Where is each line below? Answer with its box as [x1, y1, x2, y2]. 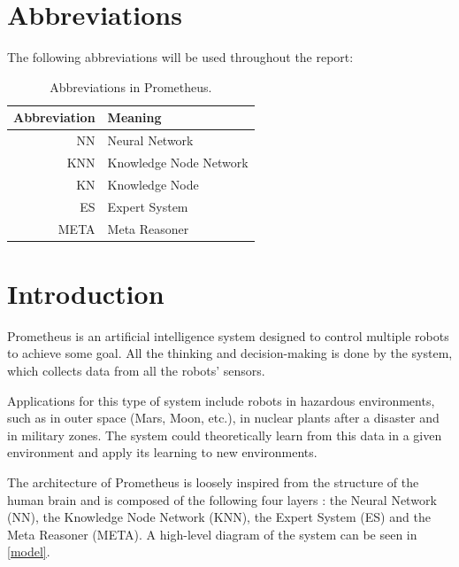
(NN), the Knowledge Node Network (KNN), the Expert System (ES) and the [7, 508, 431, 526]
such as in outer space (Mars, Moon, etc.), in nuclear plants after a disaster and [7, 408, 440, 427]
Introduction [7, 275, 164, 311]
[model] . [7, 542, 50, 561]
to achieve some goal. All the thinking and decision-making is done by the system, [7, 344, 453, 362]
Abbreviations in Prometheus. [50, 77, 212, 96]
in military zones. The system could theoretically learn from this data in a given [7, 425, 442, 444]
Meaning [107, 108, 162, 127]
